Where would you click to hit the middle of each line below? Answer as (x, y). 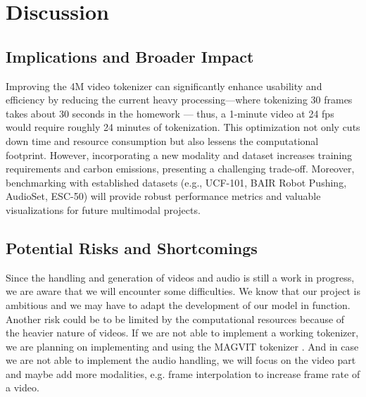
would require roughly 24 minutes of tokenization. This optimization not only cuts (183, 127)
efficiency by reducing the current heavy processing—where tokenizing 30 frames (179, 100)
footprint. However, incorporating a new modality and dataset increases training (179, 155)
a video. (23, 387)
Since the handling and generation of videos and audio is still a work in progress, (180, 277)
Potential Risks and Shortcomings (132, 247)
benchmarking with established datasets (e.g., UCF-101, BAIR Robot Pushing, (176, 182)
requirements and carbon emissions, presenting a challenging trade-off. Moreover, (180, 169)
